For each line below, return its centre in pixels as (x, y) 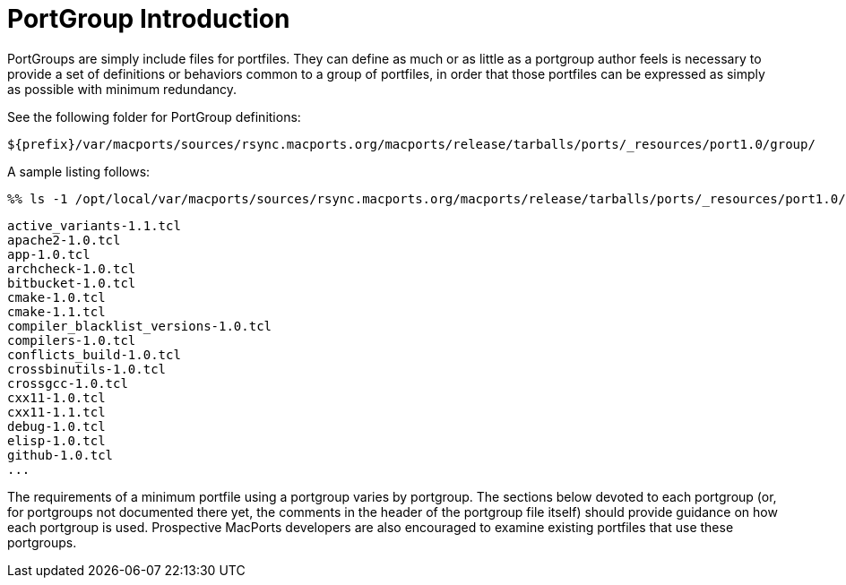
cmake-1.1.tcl (56, 311)
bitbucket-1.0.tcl (72, 283)
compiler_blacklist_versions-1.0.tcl (140, 326)
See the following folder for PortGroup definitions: (154, 116)
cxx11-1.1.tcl (56, 412)
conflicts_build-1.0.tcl (94, 354)
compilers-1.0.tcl (72, 340)
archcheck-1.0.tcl (72, 268)
